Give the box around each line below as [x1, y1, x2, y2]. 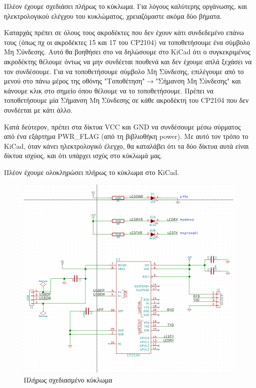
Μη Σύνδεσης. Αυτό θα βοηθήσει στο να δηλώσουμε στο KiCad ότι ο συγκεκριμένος [4, 46, 251, 57]
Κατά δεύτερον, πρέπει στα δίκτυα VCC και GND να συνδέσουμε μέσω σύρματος [4, 121, 241, 131]
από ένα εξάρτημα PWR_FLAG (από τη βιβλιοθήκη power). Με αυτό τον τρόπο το [4, 131, 249, 141]
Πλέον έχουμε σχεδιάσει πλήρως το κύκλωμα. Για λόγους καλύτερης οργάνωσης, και [4, 1, 247, 11]
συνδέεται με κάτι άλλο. [4, 104, 73, 115]
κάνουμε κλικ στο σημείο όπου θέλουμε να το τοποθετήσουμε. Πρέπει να [4, 85, 213, 95]
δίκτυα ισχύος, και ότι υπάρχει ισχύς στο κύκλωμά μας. [4, 150, 163, 161]
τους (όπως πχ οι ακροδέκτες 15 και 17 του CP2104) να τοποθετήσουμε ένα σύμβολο [4, 37, 250, 47]
